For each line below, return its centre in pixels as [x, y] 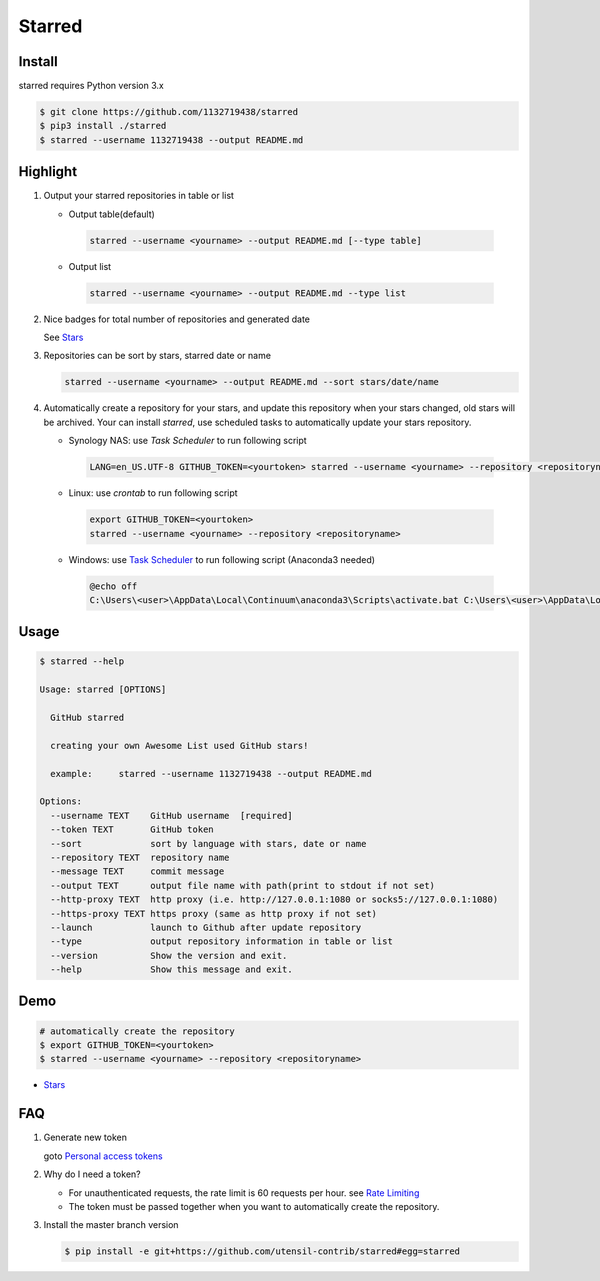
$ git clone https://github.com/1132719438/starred [169, 112]
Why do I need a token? [92, 1174]
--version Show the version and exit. [169, 955]
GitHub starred [87, 718]
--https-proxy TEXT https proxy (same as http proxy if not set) [214, 913]
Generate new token [85, 1137]
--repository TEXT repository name [140, 857]
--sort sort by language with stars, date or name [208, 843]
